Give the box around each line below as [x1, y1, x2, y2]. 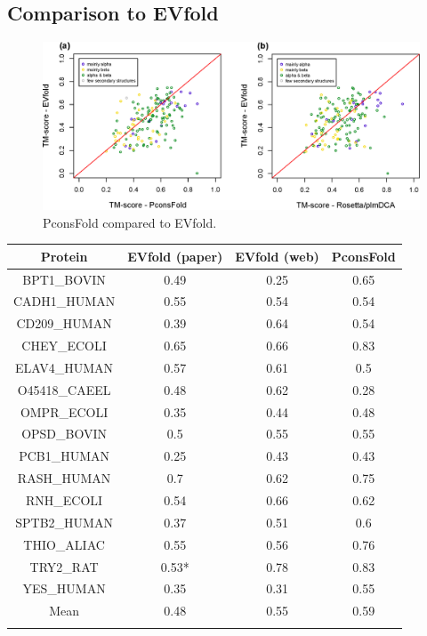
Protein [40, 246, 88, 265]
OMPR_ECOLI [20, 402, 109, 421]
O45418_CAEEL [17, 380, 111, 399]
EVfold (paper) [127, 246, 223, 265]
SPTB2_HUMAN [15, 512, 113, 531]
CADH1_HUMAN [13, 292, 116, 310]
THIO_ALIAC [23, 535, 105, 553]
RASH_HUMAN [17, 469, 111, 487]
